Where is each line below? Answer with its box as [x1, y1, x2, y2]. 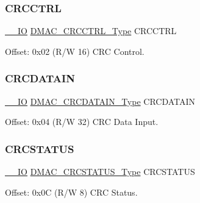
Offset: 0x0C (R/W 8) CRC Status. [5, 185, 138, 198]
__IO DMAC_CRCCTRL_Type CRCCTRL [5, 24, 177, 37]
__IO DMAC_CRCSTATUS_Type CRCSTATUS [5, 165, 195, 178]
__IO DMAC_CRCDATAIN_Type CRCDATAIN [5, 94, 196, 107]
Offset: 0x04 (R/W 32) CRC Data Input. [5, 115, 159, 128]
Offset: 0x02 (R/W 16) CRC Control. [5, 45, 145, 57]
